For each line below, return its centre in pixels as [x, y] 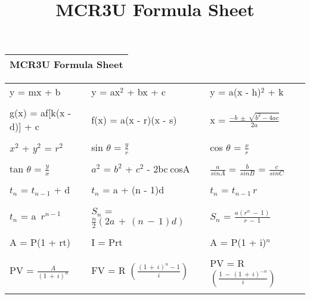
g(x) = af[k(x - [41, 113]
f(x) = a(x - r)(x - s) [134, 119]
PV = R [227, 263]
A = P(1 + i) [238, 242]
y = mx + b [35, 92]
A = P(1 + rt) [40, 242]
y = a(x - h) [235, 92]
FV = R [108, 270]
